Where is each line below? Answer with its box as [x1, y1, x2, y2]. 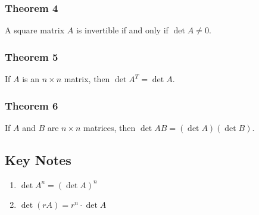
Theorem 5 [5, 49, 58, 64]
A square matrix [5, 24, 65, 36]
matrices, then [83, 121, 136, 133]
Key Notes [5, 150, 71, 169]
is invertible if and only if [76, 24, 168, 36]
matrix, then [64, 73, 110, 85]
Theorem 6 [5, 98, 58, 113]
